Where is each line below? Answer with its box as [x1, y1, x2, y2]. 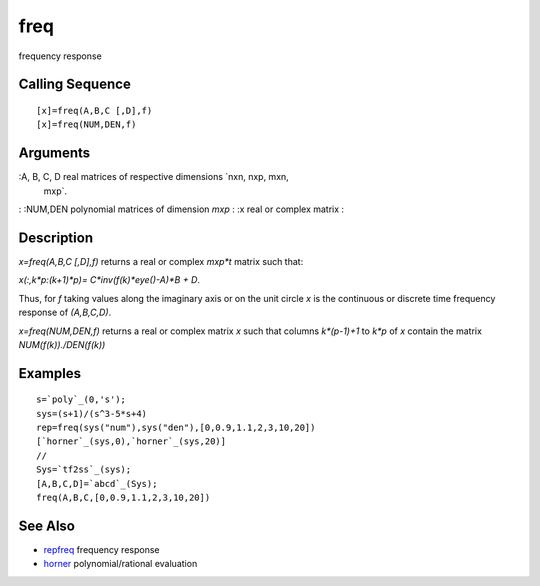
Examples [18, 365, 82, 382]
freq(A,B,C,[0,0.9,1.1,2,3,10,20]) [36, 492, 211, 504]
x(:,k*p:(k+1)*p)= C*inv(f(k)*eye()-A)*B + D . [18, 274, 200, 286]
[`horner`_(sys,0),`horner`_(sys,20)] [36, 436, 227, 447]
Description [18, 229, 94, 246]
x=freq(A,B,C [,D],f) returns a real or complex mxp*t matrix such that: [18, 255, 304, 267]
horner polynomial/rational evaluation [43, 558, 198, 570]
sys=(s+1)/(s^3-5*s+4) [36, 408, 148, 419]
